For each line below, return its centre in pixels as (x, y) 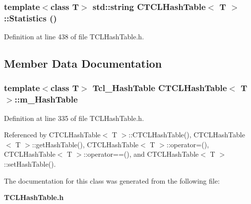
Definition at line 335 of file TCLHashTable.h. (74, 118)
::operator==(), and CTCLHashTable (141, 154)
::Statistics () (31, 18)
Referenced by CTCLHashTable (52, 135)
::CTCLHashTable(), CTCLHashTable (187, 135)
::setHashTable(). (30, 164)
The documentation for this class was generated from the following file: (112, 180)
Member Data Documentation (83, 63)
